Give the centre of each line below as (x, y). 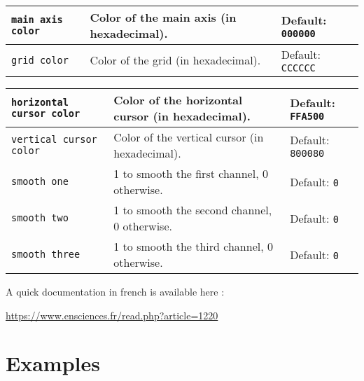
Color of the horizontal (178, 100)
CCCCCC (298, 68)
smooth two (40, 218)
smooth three (46, 254)
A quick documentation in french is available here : (115, 291)
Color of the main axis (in (163, 17)
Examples (53, 363)
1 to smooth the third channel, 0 (193, 246)
